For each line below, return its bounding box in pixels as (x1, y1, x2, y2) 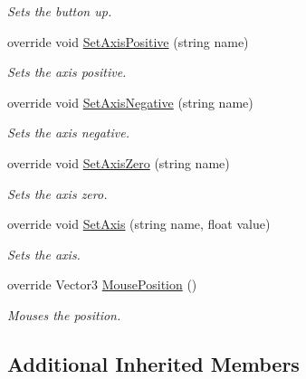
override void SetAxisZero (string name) (7, 153, 230, 172)
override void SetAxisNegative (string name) (7, 92, 253, 111)
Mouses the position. (7, 305, 121, 324)
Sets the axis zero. (7, 184, 108, 203)
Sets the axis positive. (7, 62, 127, 81)
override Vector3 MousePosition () (7, 275, 197, 294)
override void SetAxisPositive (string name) (7, 32, 249, 51)
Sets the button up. (7, 2, 112, 20)
